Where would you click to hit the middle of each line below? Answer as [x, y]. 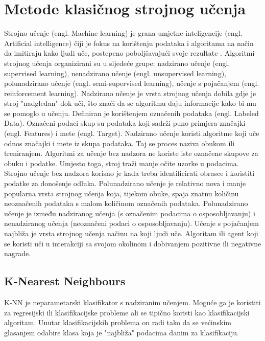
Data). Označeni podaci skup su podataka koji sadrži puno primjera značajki [125, 123]
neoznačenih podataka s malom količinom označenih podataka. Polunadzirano [126, 203]
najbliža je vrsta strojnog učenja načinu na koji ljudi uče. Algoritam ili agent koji [131, 233]
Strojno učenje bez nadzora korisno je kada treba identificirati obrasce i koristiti [129, 173]
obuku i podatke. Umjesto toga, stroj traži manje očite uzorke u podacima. [122, 163]
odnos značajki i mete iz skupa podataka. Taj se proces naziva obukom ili [119, 143]
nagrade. [18, 253]
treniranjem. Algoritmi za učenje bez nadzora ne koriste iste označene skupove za [131, 153]
